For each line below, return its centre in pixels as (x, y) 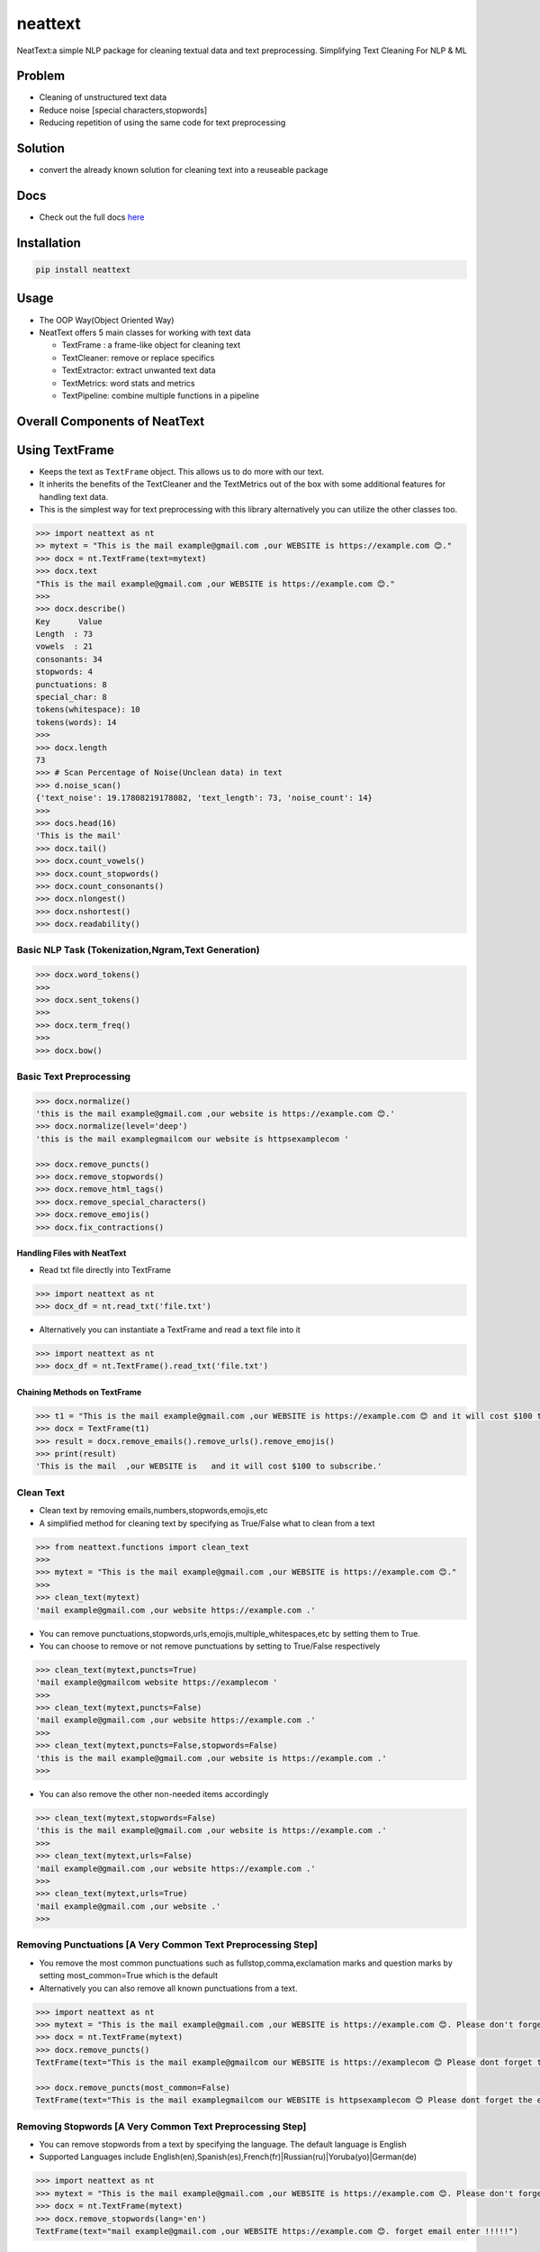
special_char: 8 (72, 697)
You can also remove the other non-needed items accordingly (154, 1794)
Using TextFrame (65, 450)
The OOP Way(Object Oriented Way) (107, 320)
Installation (49, 243)
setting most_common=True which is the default (129, 1975)
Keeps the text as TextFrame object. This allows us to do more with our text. (181, 471)
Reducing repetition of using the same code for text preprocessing (162, 123)
